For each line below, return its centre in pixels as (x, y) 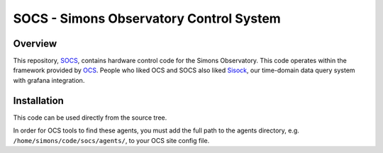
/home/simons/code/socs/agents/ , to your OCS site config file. (111, 140)
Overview (35, 44)
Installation (38, 100)
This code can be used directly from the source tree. (90, 118)
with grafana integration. (49, 80)
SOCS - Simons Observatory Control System (147, 18)
